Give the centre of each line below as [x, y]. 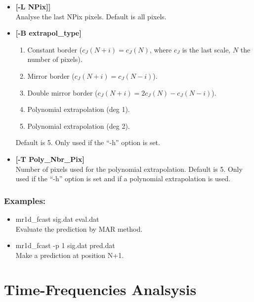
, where [161, 49]
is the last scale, [206, 49]
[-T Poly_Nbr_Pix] [50, 159]
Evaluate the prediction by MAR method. [79, 228]
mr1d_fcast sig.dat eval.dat [57, 219]
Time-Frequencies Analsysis [100, 289]
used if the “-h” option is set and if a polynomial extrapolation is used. [123, 178]
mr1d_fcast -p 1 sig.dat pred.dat [65, 245]
